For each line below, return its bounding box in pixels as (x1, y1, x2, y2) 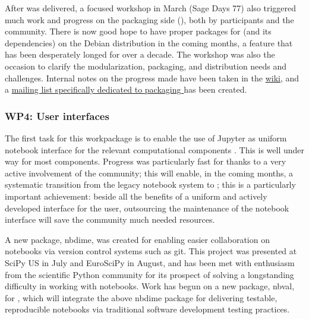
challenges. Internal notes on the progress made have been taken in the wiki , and (5, 71, 299, 84)
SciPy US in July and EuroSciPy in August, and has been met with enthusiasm (5, 256, 295, 269)
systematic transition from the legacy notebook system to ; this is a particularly (5, 178, 296, 191)
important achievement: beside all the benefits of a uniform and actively (5, 189, 267, 202)
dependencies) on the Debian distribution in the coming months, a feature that (5, 36, 293, 49)
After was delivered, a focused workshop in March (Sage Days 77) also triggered (5, 2, 297, 14)
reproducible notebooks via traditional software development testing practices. (5, 303, 290, 315)
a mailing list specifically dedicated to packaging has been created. (5, 83, 247, 96)
